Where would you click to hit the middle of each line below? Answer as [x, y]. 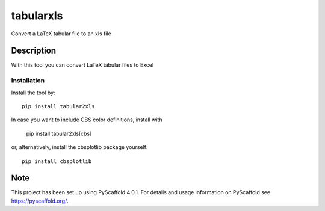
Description [34, 51]
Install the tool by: [33, 93]
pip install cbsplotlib [57, 161]
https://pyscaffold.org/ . [40, 201]
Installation [28, 81]
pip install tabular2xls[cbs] [59, 133]
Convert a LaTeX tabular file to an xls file [61, 34]
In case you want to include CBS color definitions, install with [87, 120]
